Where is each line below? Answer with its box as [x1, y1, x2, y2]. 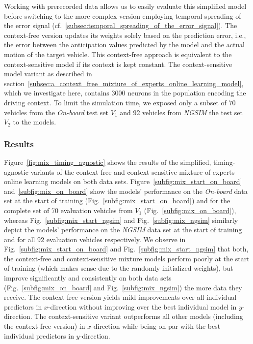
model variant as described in [4, 68, 92, 79]
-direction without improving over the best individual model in [48, 301, 237, 312]
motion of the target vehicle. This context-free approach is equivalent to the [4, 49, 232, 59]
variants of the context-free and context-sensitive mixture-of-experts [30, 166, 235, 177]
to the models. [13, 117, 56, 127]
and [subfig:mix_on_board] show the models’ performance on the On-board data [4, 186, 248, 196]
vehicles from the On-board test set [4, 107, 109, 117]
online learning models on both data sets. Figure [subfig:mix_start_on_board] [4, 176, 242, 187]
